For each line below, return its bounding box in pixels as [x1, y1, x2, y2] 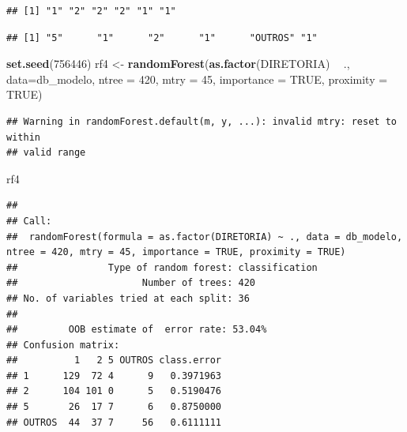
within [6, 131, 40, 143]
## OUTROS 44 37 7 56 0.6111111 [6, 416, 222, 428]
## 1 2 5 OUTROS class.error [6, 355, 222, 366]
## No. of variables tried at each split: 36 [6, 292, 250, 304]
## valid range [6, 147, 86, 159]
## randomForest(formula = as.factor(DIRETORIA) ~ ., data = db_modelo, [6, 231, 403, 242]
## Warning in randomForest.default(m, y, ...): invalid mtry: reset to [6, 115, 397, 127]
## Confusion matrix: [6, 339, 120, 351]
